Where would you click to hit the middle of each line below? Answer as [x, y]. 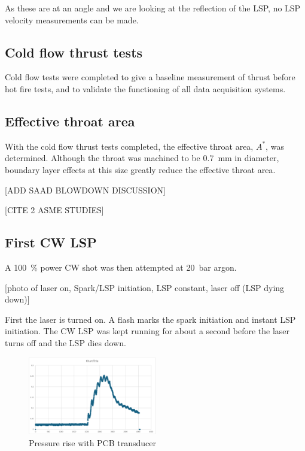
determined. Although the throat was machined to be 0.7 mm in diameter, [142, 158]
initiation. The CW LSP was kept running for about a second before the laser [147, 331]
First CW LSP [51, 242]
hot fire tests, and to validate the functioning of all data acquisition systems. [145, 88]
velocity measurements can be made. [72, 19]
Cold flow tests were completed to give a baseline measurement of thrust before [150, 77]
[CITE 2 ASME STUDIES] [54, 210]
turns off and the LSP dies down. [65, 342]
